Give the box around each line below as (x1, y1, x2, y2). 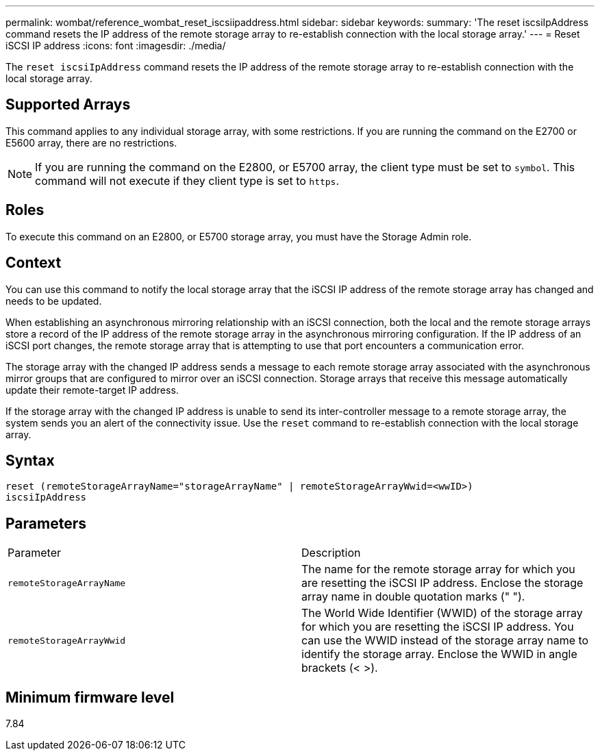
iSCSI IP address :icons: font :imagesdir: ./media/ (5, 40, 226, 51)
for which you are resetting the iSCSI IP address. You (301, 620, 574, 634)
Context (5, 254, 62, 272)
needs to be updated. (5, 294, 102, 307)
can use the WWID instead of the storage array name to (301, 633, 589, 648)
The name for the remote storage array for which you (301, 562, 575, 577)
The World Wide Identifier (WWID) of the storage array (301, 606, 583, 620)
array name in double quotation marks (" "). (301, 590, 525, 604)
